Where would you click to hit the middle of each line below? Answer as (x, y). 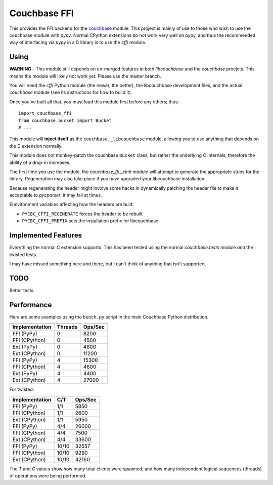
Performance (31, 305)
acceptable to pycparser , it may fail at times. (56, 195)
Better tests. (22, 290)
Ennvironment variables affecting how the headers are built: (72, 205)
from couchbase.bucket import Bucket (65, 120)
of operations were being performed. (48, 475)
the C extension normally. (36, 146)
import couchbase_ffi (45, 113)
